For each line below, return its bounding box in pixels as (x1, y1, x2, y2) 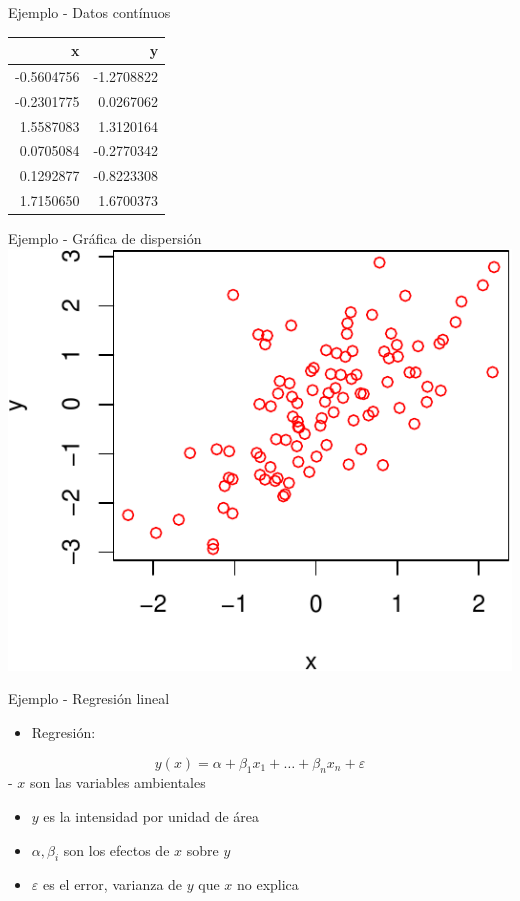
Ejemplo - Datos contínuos (8, 2, 171, 22)
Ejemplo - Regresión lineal (8, 688, 170, 709)
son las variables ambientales (30, 772, 206, 793)
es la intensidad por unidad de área (43, 805, 260, 826)
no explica (236, 874, 299, 895)
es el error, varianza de (42, 874, 183, 895)
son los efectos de (63, 839, 170, 860)
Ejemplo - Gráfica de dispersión (8, 228, 202, 249)
